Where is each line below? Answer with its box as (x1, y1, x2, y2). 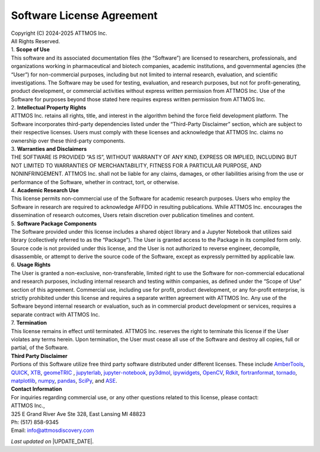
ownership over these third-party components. (11, 137, 126, 144)
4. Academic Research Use (11, 186, 79, 193)
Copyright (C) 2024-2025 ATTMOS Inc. (11, 30, 108, 37)
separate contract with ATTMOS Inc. (11, 311, 100, 318)
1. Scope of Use (11, 46, 50, 53)
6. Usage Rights (11, 261, 51, 269)
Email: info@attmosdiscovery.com (11, 427, 94, 434)
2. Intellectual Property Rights (11, 104, 87, 111)
